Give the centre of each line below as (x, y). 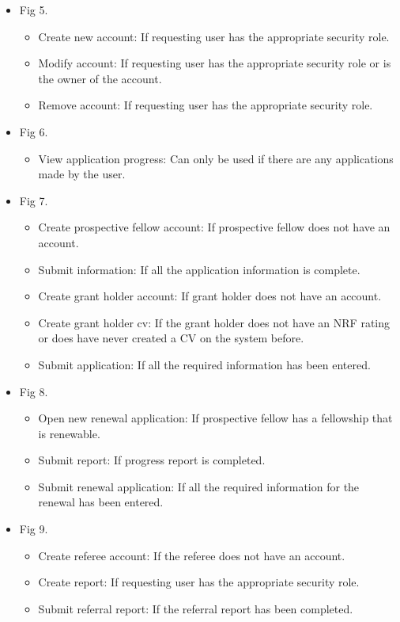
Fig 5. (34, 10)
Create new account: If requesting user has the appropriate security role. (214, 36)
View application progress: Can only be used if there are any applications (216, 158)
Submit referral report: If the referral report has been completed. (196, 608)
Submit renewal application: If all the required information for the (199, 486)
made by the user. (82, 174)
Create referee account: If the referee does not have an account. (192, 555)
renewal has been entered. (101, 502)
